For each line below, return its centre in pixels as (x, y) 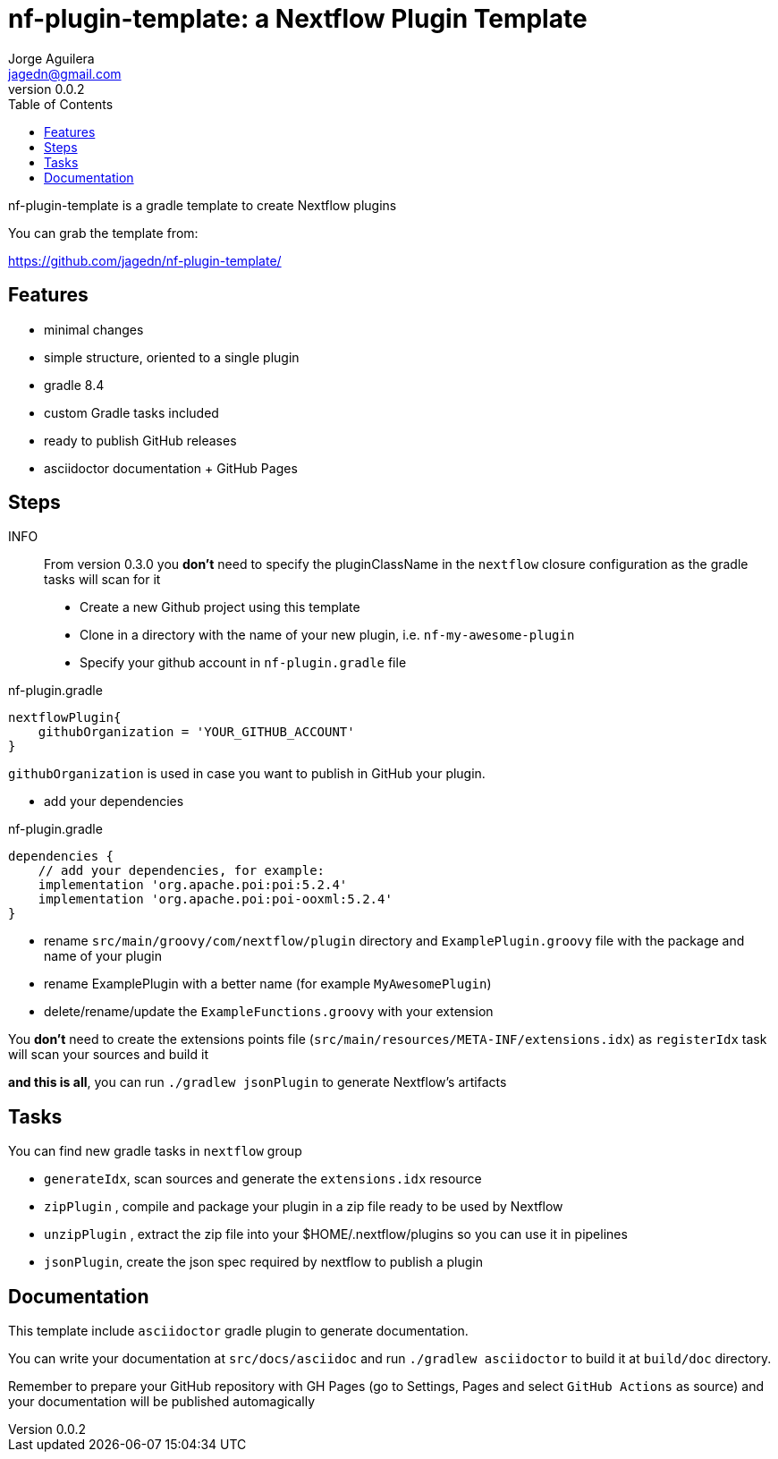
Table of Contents (61, 104)
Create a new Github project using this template (220, 607)
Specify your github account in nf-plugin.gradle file (243, 663)
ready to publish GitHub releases (140, 440)
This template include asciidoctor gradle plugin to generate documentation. (238, 1331)
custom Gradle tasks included (131, 412)
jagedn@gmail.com (65, 73)
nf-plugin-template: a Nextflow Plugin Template (298, 19)
